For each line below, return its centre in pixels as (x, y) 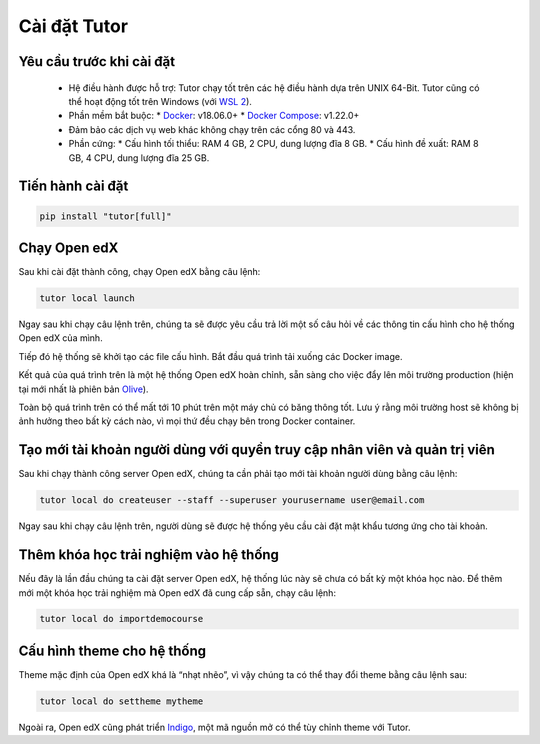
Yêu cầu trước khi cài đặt (96, 61)
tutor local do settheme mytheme (121, 701)
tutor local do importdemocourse (121, 619)
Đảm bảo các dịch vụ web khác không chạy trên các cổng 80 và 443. (212, 129)
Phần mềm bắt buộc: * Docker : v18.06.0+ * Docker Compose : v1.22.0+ (214, 116)
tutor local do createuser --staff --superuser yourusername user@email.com (232, 500)
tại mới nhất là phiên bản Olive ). (83, 389)
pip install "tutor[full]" (105, 216)
